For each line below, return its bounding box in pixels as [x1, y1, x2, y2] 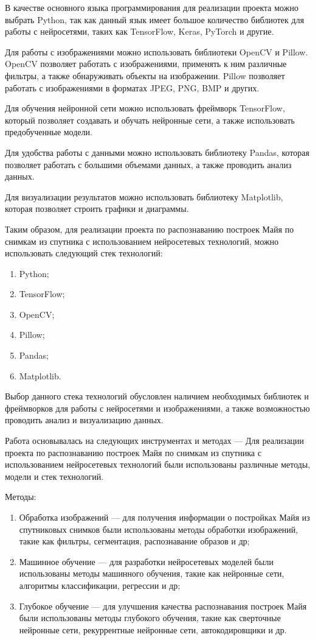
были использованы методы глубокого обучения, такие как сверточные [19, 611, 281, 624]
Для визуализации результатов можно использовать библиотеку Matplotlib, [5, 190, 283, 203]
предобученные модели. [5, 125, 92, 138]
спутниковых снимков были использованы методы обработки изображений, [19, 522, 298, 535]
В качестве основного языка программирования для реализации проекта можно [5, 1, 299, 13]
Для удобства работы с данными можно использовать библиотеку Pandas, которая [5, 146, 310, 158]
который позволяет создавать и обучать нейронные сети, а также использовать [5, 113, 295, 126]
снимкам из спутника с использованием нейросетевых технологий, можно [5, 234, 279, 247]
